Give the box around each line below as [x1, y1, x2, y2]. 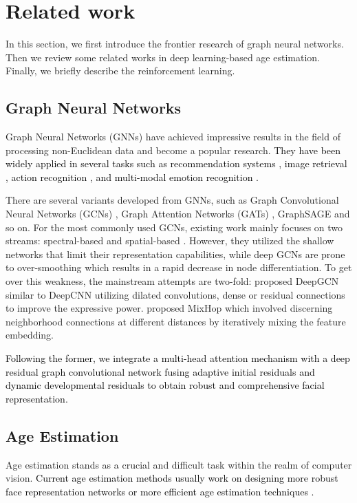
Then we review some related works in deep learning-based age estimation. [6, 50, 320, 64]
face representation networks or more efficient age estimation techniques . [6, 484, 314, 498]
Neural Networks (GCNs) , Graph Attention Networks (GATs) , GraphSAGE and [6, 206, 350, 221]
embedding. [6, 328, 54, 342]
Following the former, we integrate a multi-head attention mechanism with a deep [6, 351, 350, 365]
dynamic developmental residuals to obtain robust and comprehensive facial [6, 378, 325, 392]
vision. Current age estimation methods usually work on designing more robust [6, 471, 338, 485]
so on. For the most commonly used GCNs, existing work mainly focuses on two [6, 220, 343, 234]
